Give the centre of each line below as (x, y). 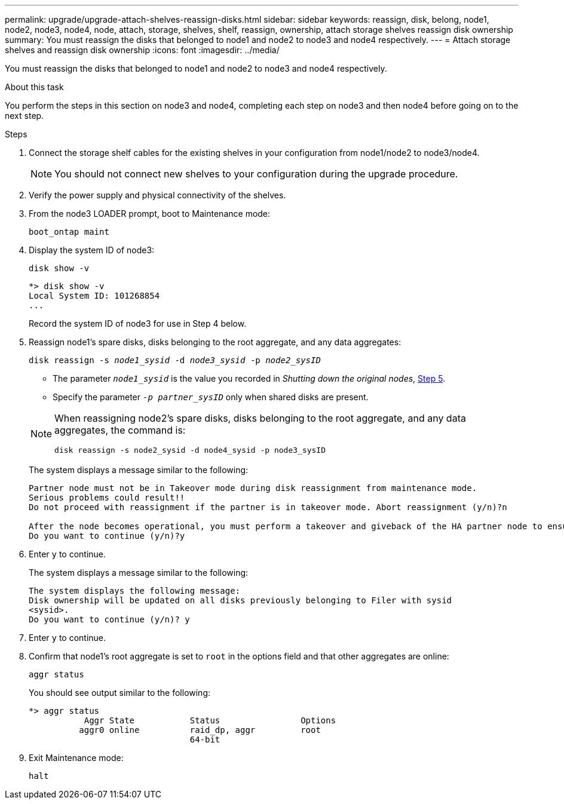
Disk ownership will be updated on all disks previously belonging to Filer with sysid (240, 600)
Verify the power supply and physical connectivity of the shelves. (157, 195)
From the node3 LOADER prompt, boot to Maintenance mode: (150, 214)
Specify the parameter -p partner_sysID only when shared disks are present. (211, 397)
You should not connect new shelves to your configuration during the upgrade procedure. (256, 174)
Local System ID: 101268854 (94, 296)
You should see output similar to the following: (120, 693)
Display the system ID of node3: (92, 250)
